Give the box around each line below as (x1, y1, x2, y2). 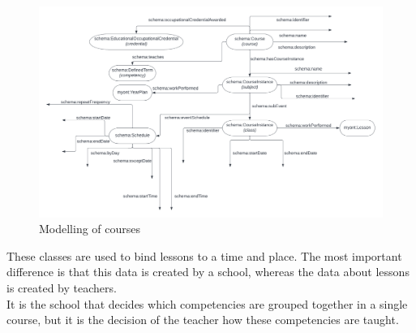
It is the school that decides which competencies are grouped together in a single (6, 295, 408, 312)
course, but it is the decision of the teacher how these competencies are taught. (6, 311, 399, 328)
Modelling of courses (39, 220, 141, 237)
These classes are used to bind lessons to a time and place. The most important (6, 247, 402, 264)
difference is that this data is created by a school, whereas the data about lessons (6, 263, 410, 280)
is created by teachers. (6, 279, 117, 296)
